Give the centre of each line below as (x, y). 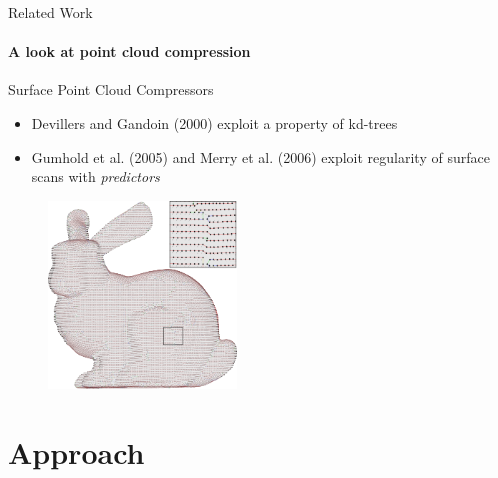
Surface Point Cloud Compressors (111, 89)
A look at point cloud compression (129, 51)
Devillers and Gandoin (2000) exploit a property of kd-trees (214, 122)
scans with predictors (95, 176)
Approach (76, 451)
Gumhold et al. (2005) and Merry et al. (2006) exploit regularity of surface (260, 156)
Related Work (50, 12)
